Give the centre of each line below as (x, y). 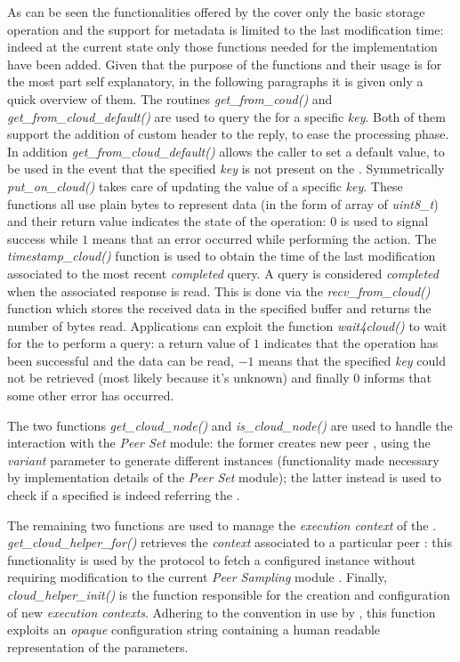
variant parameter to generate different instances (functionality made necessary (223, 460)
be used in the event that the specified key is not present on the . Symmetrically (226, 169)
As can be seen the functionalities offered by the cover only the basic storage (216, 12)
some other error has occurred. (91, 396)
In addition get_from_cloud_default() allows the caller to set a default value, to (226, 151)
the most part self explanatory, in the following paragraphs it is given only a (215, 81)
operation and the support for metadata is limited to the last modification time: (226, 29)
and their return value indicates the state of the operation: (167, 221)
